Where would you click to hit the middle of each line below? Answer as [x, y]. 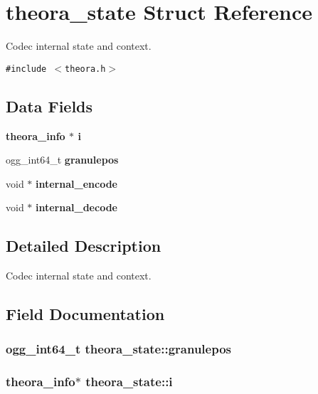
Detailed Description [84, 246]
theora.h [85, 69]
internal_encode [76, 183]
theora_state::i [129, 382]
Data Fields [49, 106]
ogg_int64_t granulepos [62, 160]
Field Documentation [85, 314]
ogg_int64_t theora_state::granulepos [119, 349]
